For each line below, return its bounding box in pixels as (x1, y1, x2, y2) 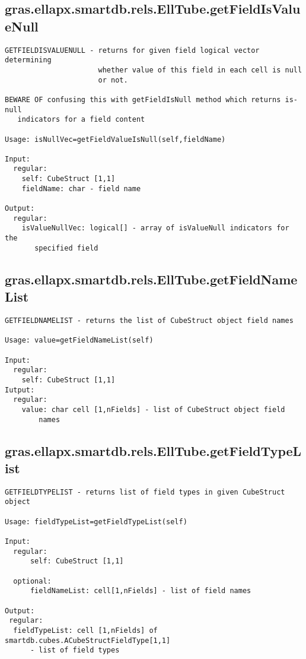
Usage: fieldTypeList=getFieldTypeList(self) (5, 517, 187, 526)
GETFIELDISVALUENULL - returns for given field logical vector (5, 46, 260, 55)
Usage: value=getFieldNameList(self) (5, 336, 154, 345)
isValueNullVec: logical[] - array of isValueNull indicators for (21, 224, 289, 233)
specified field (34, 243, 98, 252)
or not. (98, 75, 128, 84)
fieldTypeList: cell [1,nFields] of (13, 626, 158, 635)
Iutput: (5, 385, 35, 394)
